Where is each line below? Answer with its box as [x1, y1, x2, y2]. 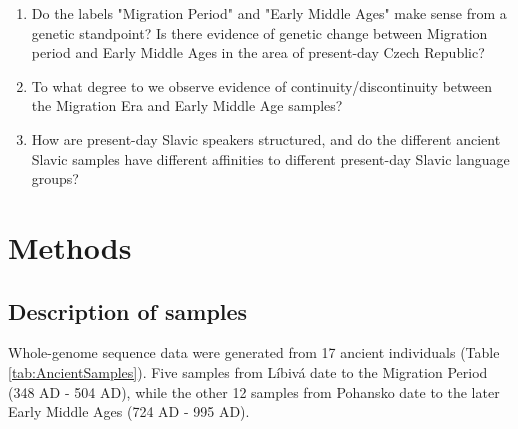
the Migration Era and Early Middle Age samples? [31, 95, 343, 116]
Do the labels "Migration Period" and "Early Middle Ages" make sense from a [31, 3, 507, 23]
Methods [8, 226, 132, 267]
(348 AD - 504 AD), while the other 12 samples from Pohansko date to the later [8, 381, 500, 402]
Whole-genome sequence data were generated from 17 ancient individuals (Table [8, 342, 500, 363]
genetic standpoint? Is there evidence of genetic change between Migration [31, 22, 488, 43]
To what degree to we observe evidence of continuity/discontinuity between [31, 75, 493, 96]
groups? [31, 168, 79, 189]
